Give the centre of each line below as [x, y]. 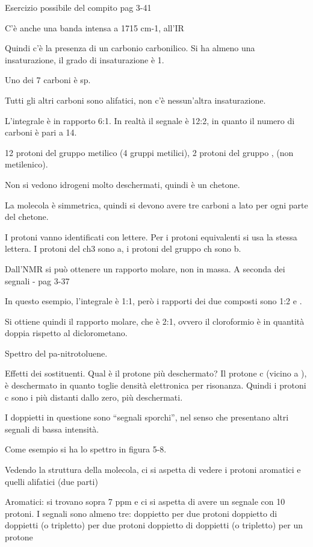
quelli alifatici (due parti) [51, 481]
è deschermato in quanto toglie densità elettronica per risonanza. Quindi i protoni [156, 385]
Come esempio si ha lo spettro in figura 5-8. [86, 449]
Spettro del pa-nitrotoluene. [56, 353]
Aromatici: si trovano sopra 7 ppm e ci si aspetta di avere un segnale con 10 [145, 502]
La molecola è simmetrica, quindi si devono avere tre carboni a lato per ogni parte [156, 205]
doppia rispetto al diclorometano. [66, 333]
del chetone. [27, 217]
